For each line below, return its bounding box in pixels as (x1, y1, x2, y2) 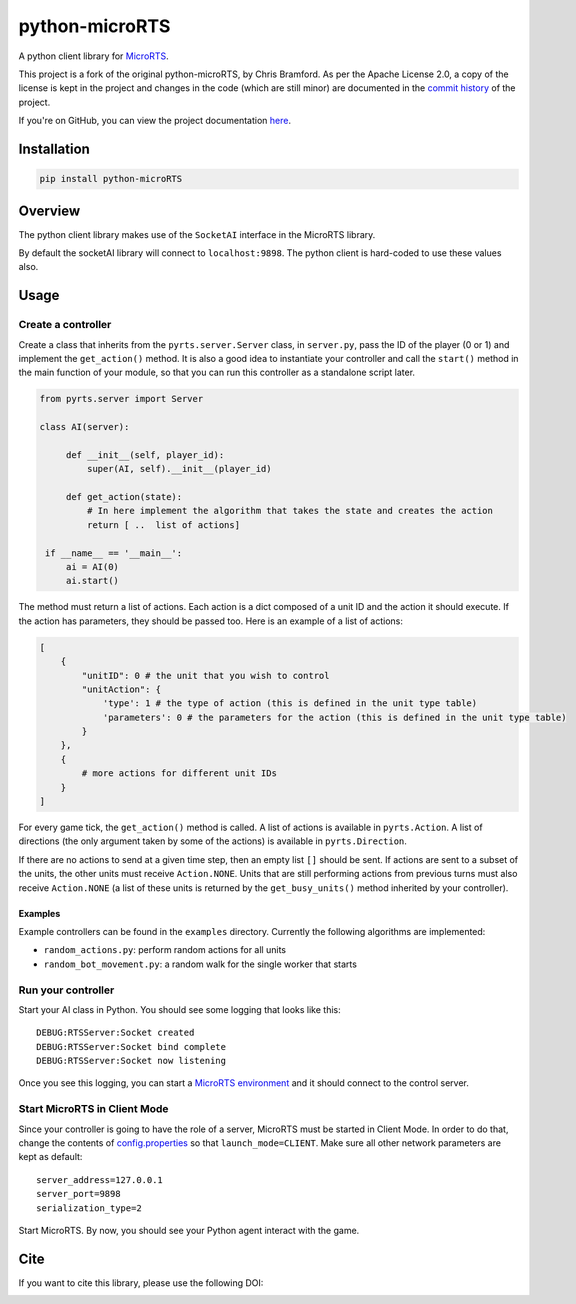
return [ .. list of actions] (86, 519, 240, 530)
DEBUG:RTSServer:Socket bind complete (36, 1041, 227, 1052)
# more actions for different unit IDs (81, 768, 277, 779)
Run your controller (18, 983, 115, 997)
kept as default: (18, 1151, 83, 1163)
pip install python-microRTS (39, 173, 183, 185)
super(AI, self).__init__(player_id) (86, 463, 272, 475)
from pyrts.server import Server (39, 393, 204, 405)
